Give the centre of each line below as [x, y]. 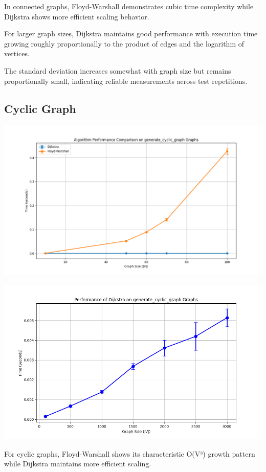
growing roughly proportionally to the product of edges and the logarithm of [124, 43]
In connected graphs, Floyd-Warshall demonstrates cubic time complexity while [129, 6]
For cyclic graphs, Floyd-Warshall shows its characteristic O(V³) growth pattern [130, 453]
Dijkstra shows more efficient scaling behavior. [77, 16]
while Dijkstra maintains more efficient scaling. [78, 464]
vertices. [17, 53]
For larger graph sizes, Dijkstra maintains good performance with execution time [131, 33]
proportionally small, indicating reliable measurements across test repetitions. [126, 81]
